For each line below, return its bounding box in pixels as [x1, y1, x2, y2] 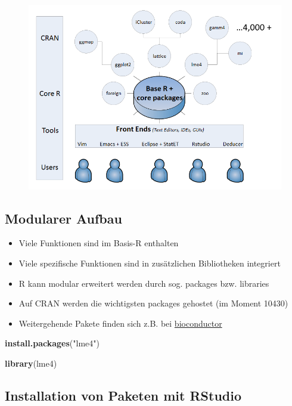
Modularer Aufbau [5, 209, 122, 227]
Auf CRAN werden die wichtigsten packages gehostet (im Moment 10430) [18, 297, 288, 309]
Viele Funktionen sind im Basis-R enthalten [18, 237, 179, 249]
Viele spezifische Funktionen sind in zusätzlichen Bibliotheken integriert [18, 257, 281, 269]
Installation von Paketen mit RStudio [5, 386, 242, 404]
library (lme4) [5, 357, 57, 370]
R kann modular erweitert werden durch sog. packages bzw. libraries [18, 277, 269, 289]
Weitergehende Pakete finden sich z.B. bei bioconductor [18, 317, 222, 329]
